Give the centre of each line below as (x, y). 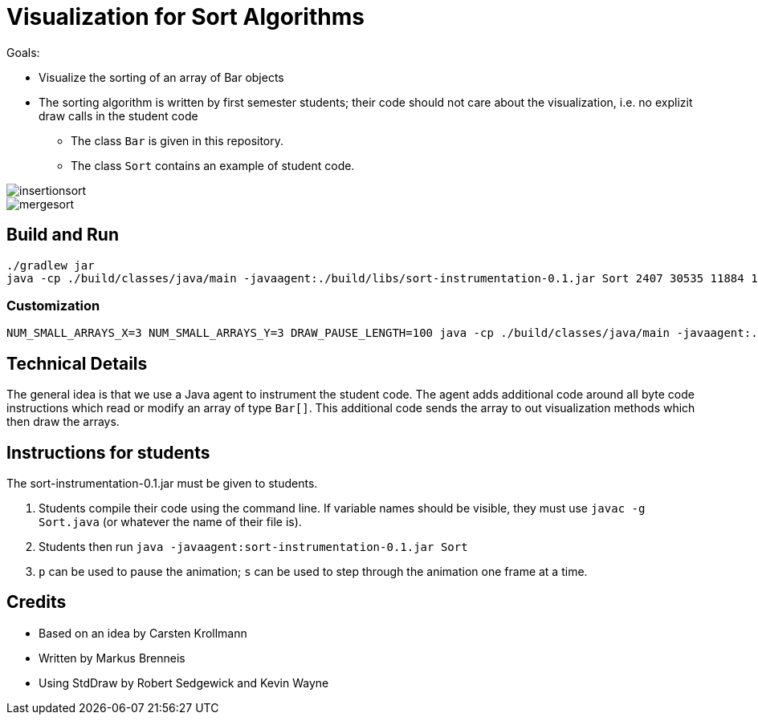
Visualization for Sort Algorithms (185, 17)
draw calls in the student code (118, 115)
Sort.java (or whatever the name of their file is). (170, 522)
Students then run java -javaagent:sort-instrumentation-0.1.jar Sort (253, 547)
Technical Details (77, 363)
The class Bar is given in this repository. (177, 140)
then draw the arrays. (63, 422)
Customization (53, 305)
